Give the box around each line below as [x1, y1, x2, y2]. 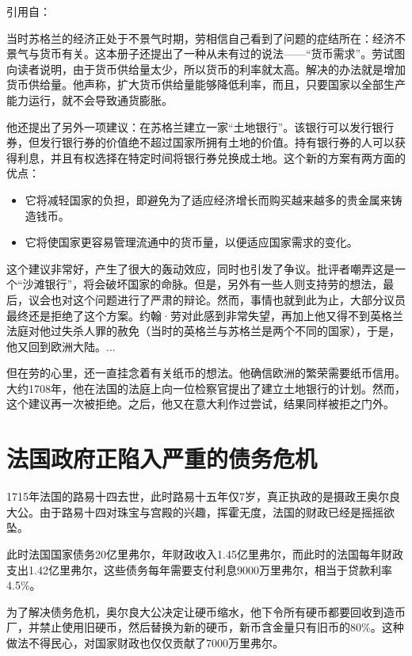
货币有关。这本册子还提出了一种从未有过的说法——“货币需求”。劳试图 [39, 45, 406, 62]
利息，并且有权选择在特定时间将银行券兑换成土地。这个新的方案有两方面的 [17, 149, 406, 166]
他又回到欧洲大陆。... [6, 338, 116, 354]
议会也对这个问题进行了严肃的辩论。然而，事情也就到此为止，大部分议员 [28, 291, 406, 307]
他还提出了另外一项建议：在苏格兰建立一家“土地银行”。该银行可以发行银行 [6, 118, 395, 135]
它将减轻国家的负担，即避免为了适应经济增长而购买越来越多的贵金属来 [25, 191, 391, 208]
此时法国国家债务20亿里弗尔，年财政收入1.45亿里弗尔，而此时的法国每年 [6, 545, 381, 562]
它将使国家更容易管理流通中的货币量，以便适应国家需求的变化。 [25, 234, 358, 250]
